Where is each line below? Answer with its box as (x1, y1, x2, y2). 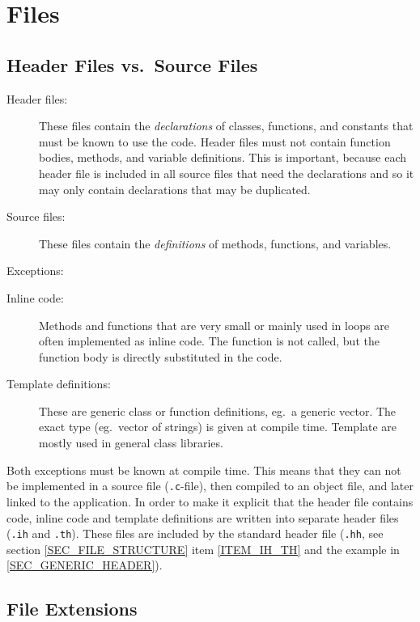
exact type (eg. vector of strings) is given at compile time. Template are (39, 418, 397, 435)
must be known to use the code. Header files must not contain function (39, 133, 391, 150)
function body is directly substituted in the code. (39, 348, 282, 365)
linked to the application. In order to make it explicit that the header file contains (6, 493, 414, 510)
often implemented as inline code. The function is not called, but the (39, 332, 380, 349)
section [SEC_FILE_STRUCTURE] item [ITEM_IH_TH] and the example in (6, 540, 400, 557)
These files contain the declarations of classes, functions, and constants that (39, 117, 414, 134)
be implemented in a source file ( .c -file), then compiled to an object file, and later (6, 477, 414, 494)
